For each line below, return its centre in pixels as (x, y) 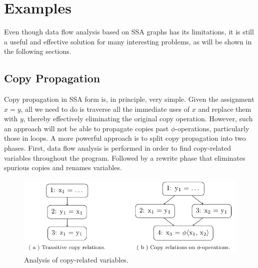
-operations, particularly (212, 128)
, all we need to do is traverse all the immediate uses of (105, 109)
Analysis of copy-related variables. (76, 260)
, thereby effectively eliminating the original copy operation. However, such (138, 119)
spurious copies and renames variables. (63, 167)
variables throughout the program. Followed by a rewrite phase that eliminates (125, 157)
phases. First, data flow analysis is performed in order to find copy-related (117, 148)
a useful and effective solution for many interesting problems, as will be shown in (128, 41)
